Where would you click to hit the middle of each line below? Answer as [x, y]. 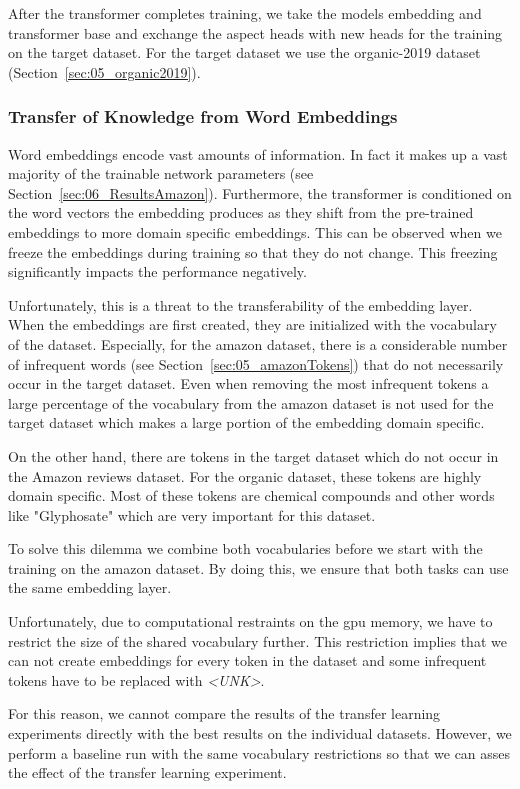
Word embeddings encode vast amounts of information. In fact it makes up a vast [258, 153]
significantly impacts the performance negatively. [157, 271]
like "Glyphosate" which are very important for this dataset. [192, 514]
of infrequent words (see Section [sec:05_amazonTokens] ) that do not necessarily [256, 363]
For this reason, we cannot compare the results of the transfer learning [224, 713]
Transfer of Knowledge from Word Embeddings [203, 116]
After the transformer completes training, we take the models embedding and [245, 13]
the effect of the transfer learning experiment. [147, 772]
